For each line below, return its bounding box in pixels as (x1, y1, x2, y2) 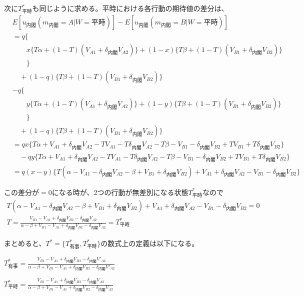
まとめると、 (4, 238, 46, 248)
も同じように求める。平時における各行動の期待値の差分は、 (32, 3, 228, 13)
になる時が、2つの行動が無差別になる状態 (51, 186, 188, 197)
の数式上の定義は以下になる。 (100, 238, 199, 248)
